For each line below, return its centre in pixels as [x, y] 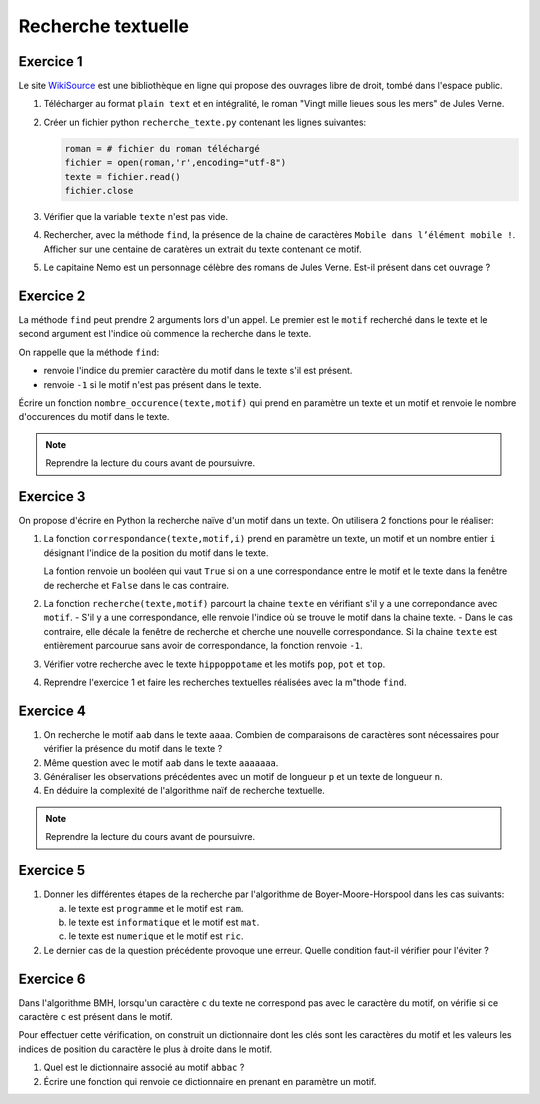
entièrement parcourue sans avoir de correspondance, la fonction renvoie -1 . [203, 646]
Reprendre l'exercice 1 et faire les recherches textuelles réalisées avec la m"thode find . [225, 682]
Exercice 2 [52, 295]
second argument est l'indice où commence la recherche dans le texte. [165, 334]
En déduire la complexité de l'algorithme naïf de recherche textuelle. [184, 791]
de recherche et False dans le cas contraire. [136, 585]
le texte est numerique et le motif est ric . [156, 936]
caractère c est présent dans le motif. [96, 1017]
